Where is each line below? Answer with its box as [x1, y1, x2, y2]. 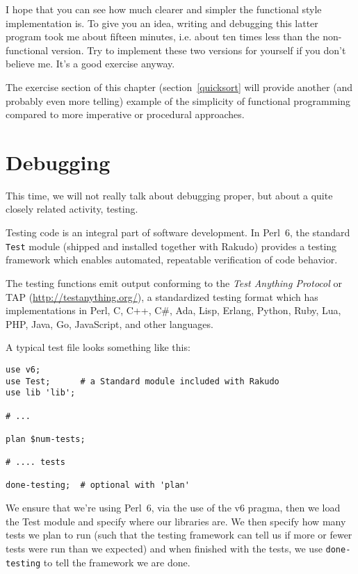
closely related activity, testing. [6, 202, 138, 216]
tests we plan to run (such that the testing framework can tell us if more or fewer [6, 527, 352, 542]
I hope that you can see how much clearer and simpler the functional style [6, 2, 322, 16]
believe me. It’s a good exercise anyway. [6, 56, 175, 71]
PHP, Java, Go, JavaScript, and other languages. [6, 316, 213, 331]
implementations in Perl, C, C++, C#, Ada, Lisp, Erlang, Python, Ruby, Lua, [6, 303, 341, 318]
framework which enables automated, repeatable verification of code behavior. [6, 252, 338, 267]
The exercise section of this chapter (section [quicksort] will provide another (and [6, 79, 353, 94]
